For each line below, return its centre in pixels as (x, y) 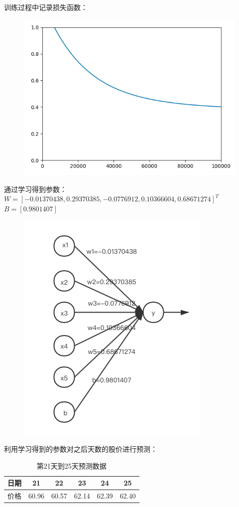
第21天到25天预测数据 (71, 465)
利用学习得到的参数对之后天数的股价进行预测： (81, 449)
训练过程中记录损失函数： (46, 7)
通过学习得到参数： (35, 189)
